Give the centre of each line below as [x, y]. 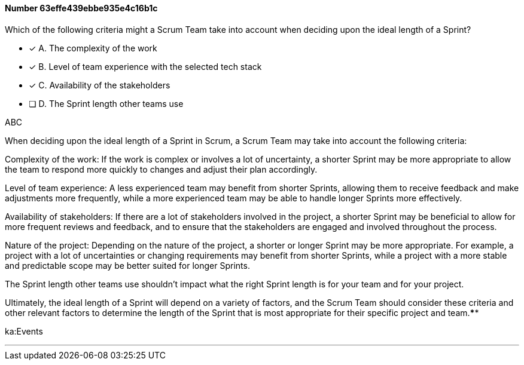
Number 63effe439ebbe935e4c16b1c [81, 8]
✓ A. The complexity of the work [93, 48]
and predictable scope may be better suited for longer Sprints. [127, 265]
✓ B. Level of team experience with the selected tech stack [145, 66]
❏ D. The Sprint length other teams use [106, 103]
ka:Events [24, 331]
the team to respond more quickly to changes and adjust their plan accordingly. [161, 169]
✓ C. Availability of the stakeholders [100, 85]
